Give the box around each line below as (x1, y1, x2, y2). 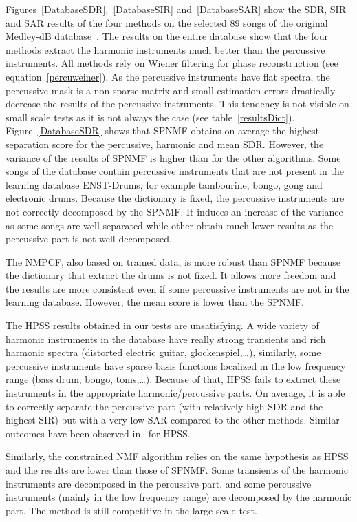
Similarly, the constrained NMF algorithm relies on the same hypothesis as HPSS (6, 449, 349, 463)
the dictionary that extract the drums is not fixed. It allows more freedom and (6, 268, 336, 282)
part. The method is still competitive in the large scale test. (6, 503, 257, 517)
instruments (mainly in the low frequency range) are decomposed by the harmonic (6, 490, 352, 504)
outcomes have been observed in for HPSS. (6, 426, 191, 440)
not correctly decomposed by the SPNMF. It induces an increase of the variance (6, 204, 343, 218)
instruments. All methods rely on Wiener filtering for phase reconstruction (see (6, 56, 338, 70)
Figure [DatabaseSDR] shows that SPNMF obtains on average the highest (6, 123, 319, 138)
